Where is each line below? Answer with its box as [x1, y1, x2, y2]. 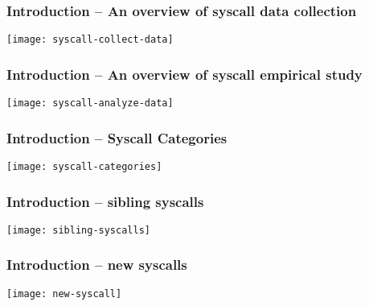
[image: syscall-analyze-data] [6, 97, 174, 110]
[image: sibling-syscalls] [6, 224, 150, 236]
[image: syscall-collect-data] [6, 34, 174, 46]
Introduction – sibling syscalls [6, 191, 204, 211]
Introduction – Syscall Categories [6, 127, 228, 147]
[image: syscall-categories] [6, 160, 162, 172]
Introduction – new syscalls [6, 254, 187, 275]
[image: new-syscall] [6, 287, 122, 300]
